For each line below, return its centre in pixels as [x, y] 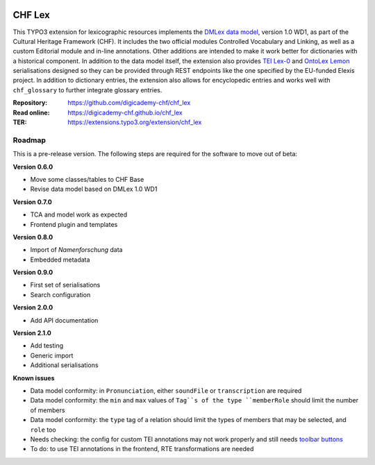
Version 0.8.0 [33, 237]
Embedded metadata [60, 260]
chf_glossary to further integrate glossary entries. [87, 90]
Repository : [30, 103]
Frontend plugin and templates [74, 224]
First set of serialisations [65, 285]
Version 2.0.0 [33, 307]
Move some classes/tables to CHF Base [87, 179]
